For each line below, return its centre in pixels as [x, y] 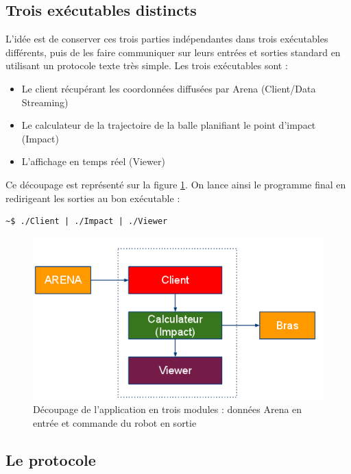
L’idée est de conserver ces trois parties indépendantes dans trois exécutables [167, 39]
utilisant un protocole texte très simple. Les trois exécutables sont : [147, 65]
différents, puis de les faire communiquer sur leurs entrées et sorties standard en [173, 52]
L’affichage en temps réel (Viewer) [93, 161]
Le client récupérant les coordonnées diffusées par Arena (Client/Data [169, 88]
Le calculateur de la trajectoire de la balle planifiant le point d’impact [169, 125]
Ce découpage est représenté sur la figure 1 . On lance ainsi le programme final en [176, 184]
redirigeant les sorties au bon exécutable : [93, 198]
